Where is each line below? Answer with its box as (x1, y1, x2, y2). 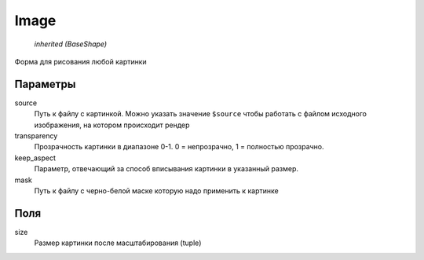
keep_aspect (14, 153, 57, 163)
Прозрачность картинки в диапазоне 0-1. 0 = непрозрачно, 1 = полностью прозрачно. (34, 142, 325, 152)
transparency (14, 131, 58, 141)
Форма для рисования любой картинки (14, 57, 147, 66)
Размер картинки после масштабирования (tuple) (34, 238, 202, 247)
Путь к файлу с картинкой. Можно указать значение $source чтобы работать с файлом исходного (34, 109, 367, 119)
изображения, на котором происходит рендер (34, 120, 190, 130)
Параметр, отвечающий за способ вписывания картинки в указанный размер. (34, 164, 298, 174)
